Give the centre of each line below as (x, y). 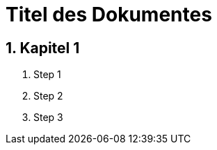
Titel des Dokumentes (109, 15)
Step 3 (48, 118)
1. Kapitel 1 (43, 48)
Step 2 (48, 96)
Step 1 (47, 75)
